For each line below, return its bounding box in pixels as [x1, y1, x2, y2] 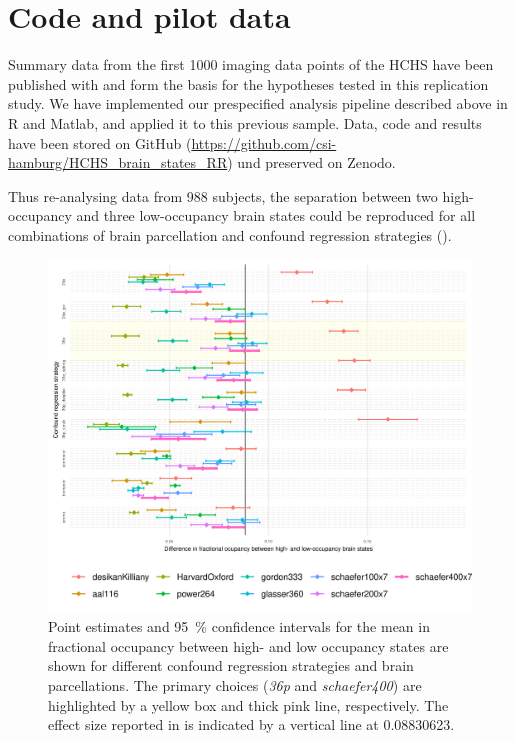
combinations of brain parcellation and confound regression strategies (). [8, 224, 452, 245]
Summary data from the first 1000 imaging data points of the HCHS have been [8, 54, 494, 75]
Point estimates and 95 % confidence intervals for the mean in [48, 616, 430, 637]
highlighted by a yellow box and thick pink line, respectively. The [48, 694, 449, 715]
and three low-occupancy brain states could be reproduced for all [76, 205, 476, 226]
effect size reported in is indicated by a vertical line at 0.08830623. [48, 714, 455, 735]
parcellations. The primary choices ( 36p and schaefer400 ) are [48, 675, 422, 696]
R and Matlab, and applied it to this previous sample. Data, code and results [8, 112, 482, 133]
